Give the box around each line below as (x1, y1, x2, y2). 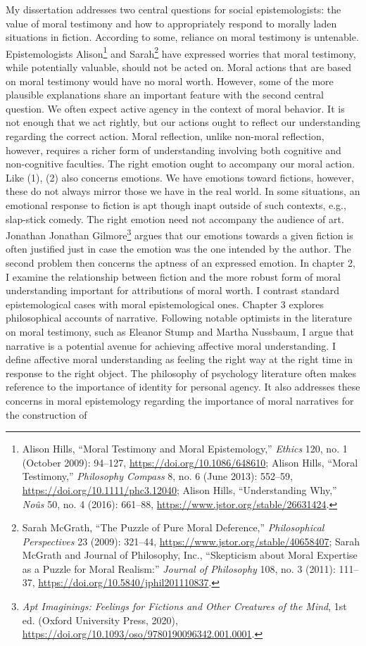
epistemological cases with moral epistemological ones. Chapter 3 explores (6, 296, 324, 311)
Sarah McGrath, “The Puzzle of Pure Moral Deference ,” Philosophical (22, 520, 324, 535)
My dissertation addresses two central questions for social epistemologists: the (6, 2, 341, 16)
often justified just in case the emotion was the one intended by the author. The (6, 241, 351, 256)
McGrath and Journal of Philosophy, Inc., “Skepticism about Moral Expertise (22, 547, 358, 562)
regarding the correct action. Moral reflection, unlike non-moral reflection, (6, 129, 324, 143)
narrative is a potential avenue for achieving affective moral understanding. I (6, 338, 336, 353)
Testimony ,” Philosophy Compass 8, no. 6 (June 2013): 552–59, (22, 469, 293, 483)
